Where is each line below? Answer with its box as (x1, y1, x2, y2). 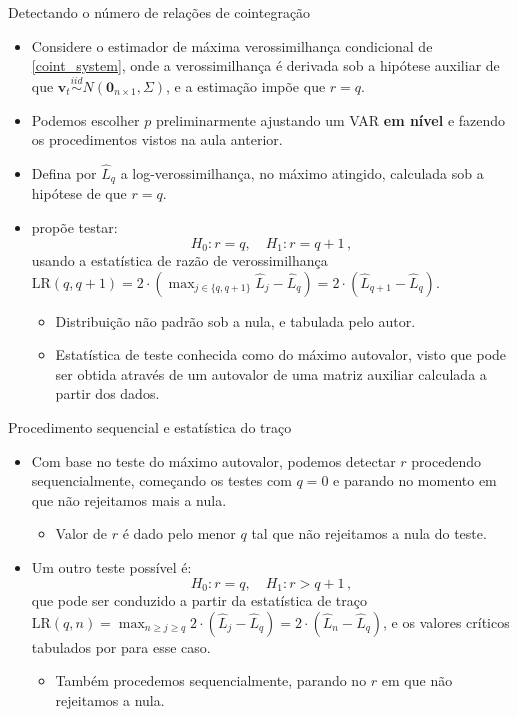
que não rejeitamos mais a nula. (31, 489, 227, 510)
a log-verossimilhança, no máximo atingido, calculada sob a (120, 163, 484, 183)
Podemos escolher (31, 109, 140, 130)
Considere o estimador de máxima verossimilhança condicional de (31, 35, 433, 56)
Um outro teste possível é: (31, 557, 192, 578)
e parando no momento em (333, 470, 497, 491)
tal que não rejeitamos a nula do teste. (251, 523, 487, 544)
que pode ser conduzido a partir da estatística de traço (31, 590, 368, 611)
